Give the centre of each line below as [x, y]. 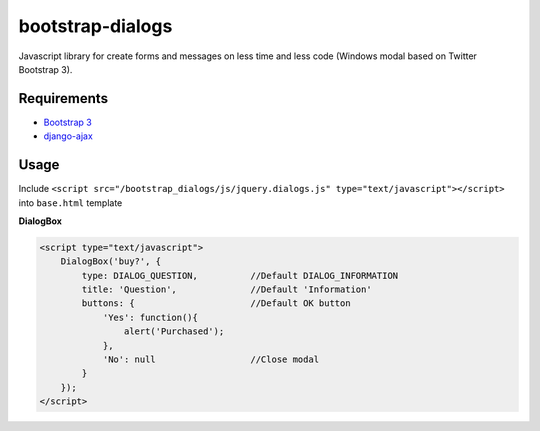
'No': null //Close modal [211, 359]
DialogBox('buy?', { [111, 261]
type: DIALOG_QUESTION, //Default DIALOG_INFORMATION [240, 275]
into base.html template [70, 202]
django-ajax [68, 136]
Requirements [63, 98]
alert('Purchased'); [174, 331]
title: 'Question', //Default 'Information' [226, 289]
